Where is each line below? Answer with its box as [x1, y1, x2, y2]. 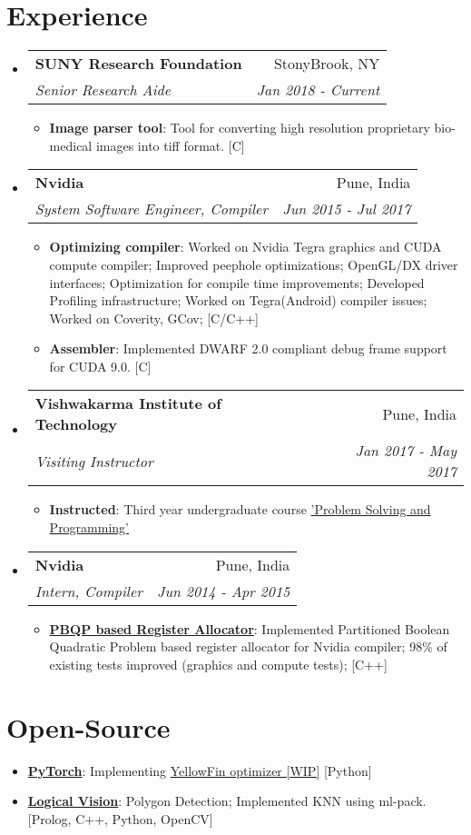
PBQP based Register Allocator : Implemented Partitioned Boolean [49, 619, 450, 638]
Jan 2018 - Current [256, 79, 380, 101]
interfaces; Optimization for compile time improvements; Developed [49, 273, 425, 292]
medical [49, 135, 93, 154]
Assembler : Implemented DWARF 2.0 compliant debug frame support [49, 339, 447, 358]
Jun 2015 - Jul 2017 [282, 198, 411, 220]
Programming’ [49, 518, 129, 537]
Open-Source [6, 708, 171, 745]
